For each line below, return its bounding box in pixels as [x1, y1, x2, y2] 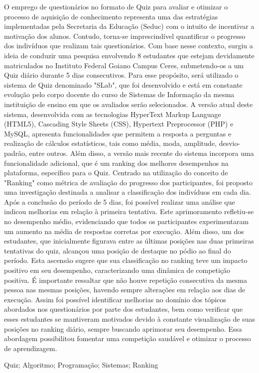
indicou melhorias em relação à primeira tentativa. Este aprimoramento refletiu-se [4, 206, 254, 217]
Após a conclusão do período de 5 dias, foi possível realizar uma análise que [4, 196, 235, 207]
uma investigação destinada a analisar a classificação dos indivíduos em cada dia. [4, 187, 252, 197]
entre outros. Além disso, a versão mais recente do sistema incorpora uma [29, 147, 254, 158]
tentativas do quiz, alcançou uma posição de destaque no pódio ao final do [4, 245, 231, 255]
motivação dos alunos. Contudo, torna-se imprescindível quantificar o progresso [4, 30, 246, 41]
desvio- [219, 138, 241, 148]
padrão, [4, 147, 27, 158]
